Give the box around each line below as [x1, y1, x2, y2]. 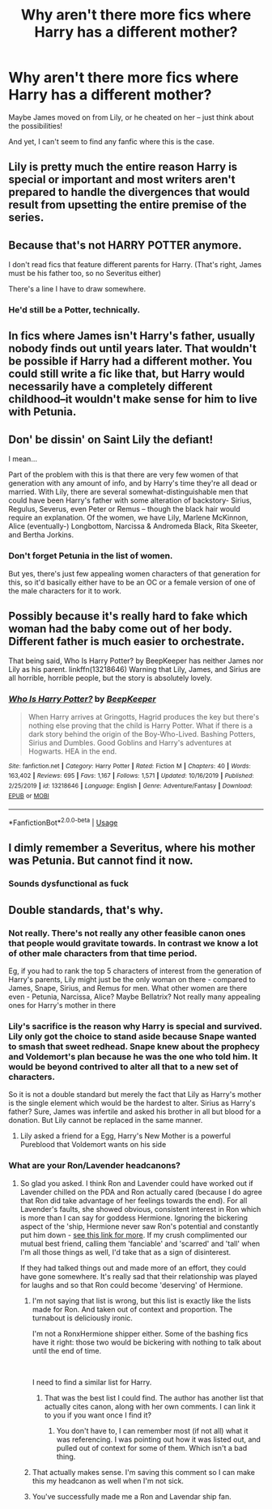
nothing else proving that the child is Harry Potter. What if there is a [28, 720, 253, 730]
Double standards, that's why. [8, 903, 164, 916]
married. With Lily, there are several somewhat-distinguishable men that [8, 487, 249, 497]
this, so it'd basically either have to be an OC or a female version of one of [8, 577, 256, 587]
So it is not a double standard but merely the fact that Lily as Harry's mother [8, 1090, 261, 1099]
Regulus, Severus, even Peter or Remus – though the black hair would [8, 504, 240, 514]
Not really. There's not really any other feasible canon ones [8, 927, 246, 938]
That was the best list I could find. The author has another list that [44, 1392, 264, 1402]
